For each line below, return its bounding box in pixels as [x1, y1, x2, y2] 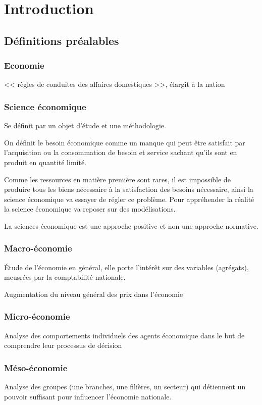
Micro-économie [4, 310, 70, 323]
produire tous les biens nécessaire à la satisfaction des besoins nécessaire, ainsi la [4, 184, 253, 194]
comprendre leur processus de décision [4, 340, 122, 350]
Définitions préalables [4, 32, 119, 48]
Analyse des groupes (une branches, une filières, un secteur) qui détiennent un [4, 381, 246, 392]
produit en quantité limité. [4, 157, 87, 167]
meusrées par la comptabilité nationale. [4, 272, 126, 282]
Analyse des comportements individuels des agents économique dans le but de [4, 330, 245, 340]
